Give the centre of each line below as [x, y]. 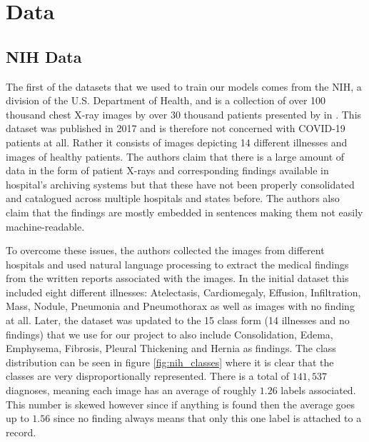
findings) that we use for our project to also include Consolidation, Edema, [170, 334]
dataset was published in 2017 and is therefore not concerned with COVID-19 [176, 128]
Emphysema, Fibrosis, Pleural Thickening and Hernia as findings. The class [171, 348]
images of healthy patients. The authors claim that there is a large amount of [175, 156]
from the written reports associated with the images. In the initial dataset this [177, 278]
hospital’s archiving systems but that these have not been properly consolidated [180, 184]
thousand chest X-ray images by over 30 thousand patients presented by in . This [184, 114]
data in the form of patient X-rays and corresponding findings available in [167, 170]
